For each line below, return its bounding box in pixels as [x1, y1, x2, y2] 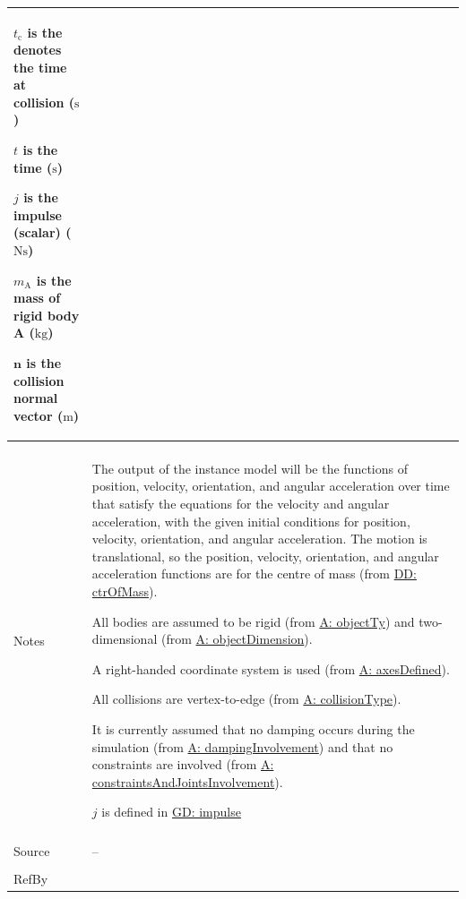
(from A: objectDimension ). [160, 629, 313, 648]
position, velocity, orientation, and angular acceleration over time [91, 476, 450, 495]
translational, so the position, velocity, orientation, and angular [91, 546, 439, 565]
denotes [13, 40, 62, 59]
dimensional [91, 629, 158, 648]
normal [13, 389, 58, 407]
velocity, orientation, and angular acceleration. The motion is [91, 529, 427, 548]
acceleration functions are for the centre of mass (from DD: [91, 564, 417, 583]
